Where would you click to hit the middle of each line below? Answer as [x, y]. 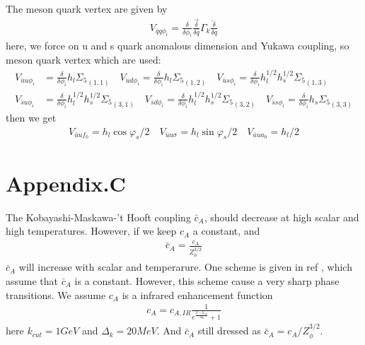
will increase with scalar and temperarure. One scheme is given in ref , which [185, 267]
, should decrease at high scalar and [282, 217]
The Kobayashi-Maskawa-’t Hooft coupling [98, 217]
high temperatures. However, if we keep [91, 231]
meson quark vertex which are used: [83, 60]
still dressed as [229, 331]
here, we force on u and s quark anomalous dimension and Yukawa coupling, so [178, 46]
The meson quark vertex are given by [87, 8]
